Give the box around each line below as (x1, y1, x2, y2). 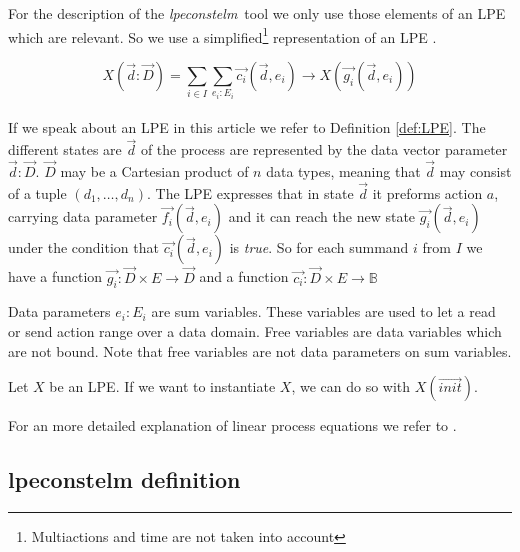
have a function (8, 266, 103, 287)
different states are (8, 139, 122, 160)
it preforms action (372, 182, 483, 203)
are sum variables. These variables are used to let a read (151, 301, 496, 322)
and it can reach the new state (228, 206, 416, 227)
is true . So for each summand (229, 237, 409, 258)
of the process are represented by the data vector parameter (140, 139, 508, 160)
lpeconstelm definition (8, 464, 241, 495)
